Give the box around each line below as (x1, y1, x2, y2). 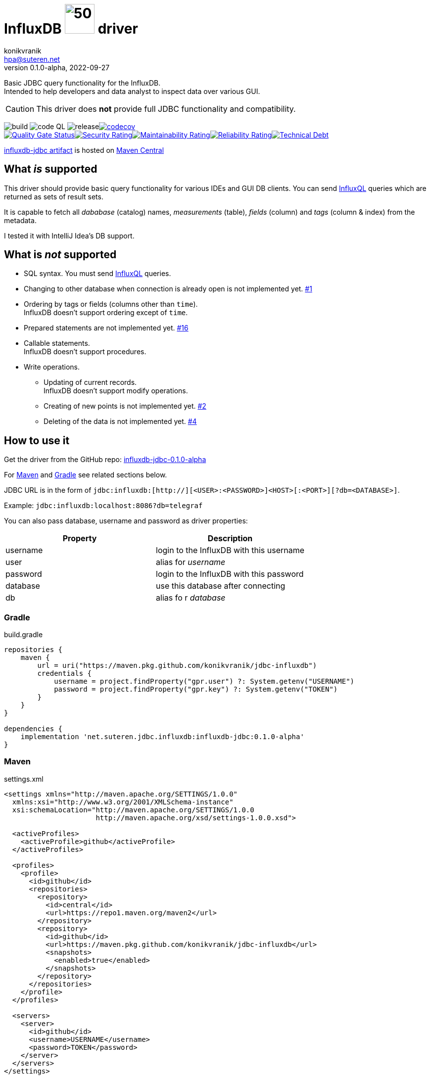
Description (207, 533, 253, 544)
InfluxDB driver (4, 20, 138, 37)
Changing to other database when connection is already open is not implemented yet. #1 (24, 284, 312, 293)
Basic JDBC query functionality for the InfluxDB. (4, 78, 161, 87)
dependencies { (4, 725, 63, 733)
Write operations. (24, 363, 80, 372)
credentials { (37, 669, 92, 678)
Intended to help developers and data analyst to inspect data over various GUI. (4, 87, 260, 95)
